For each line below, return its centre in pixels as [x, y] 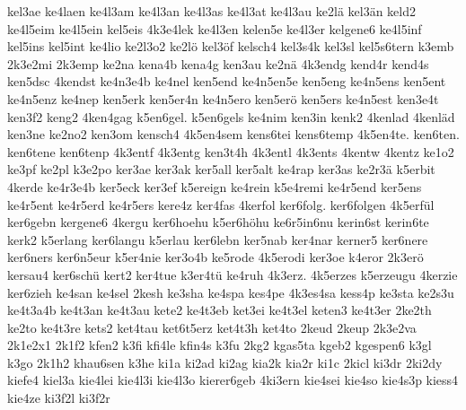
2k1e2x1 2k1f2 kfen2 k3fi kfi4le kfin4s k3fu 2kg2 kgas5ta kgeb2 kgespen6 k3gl [220, 345]
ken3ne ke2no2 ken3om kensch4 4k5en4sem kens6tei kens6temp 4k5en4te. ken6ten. [233, 134]
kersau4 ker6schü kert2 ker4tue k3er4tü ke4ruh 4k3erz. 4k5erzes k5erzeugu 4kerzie [233, 274]
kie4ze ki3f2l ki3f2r [59, 398]
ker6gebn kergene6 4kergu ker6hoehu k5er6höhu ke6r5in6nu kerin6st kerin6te [218, 222]
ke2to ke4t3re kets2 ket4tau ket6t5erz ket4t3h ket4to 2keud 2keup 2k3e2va [212, 327]
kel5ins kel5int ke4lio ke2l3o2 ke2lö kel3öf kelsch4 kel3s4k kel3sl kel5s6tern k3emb [231, 46]
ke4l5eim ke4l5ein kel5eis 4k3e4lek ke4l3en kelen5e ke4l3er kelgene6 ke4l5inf [215, 28]
